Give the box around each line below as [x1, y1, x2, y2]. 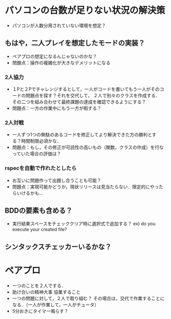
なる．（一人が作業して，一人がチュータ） [12, 301, 99, 308]
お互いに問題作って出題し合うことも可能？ [12, 177, 102, 183]
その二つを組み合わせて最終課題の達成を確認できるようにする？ [12, 99, 146, 105]
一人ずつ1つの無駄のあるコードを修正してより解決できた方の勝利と [12, 132, 152, 138]
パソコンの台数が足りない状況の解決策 [5, 5, 166, 16]
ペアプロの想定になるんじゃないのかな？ [12, 53, 97, 59]
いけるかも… [16, 190, 43, 196]
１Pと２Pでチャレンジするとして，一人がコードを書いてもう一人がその [12, 86, 160, 92]
